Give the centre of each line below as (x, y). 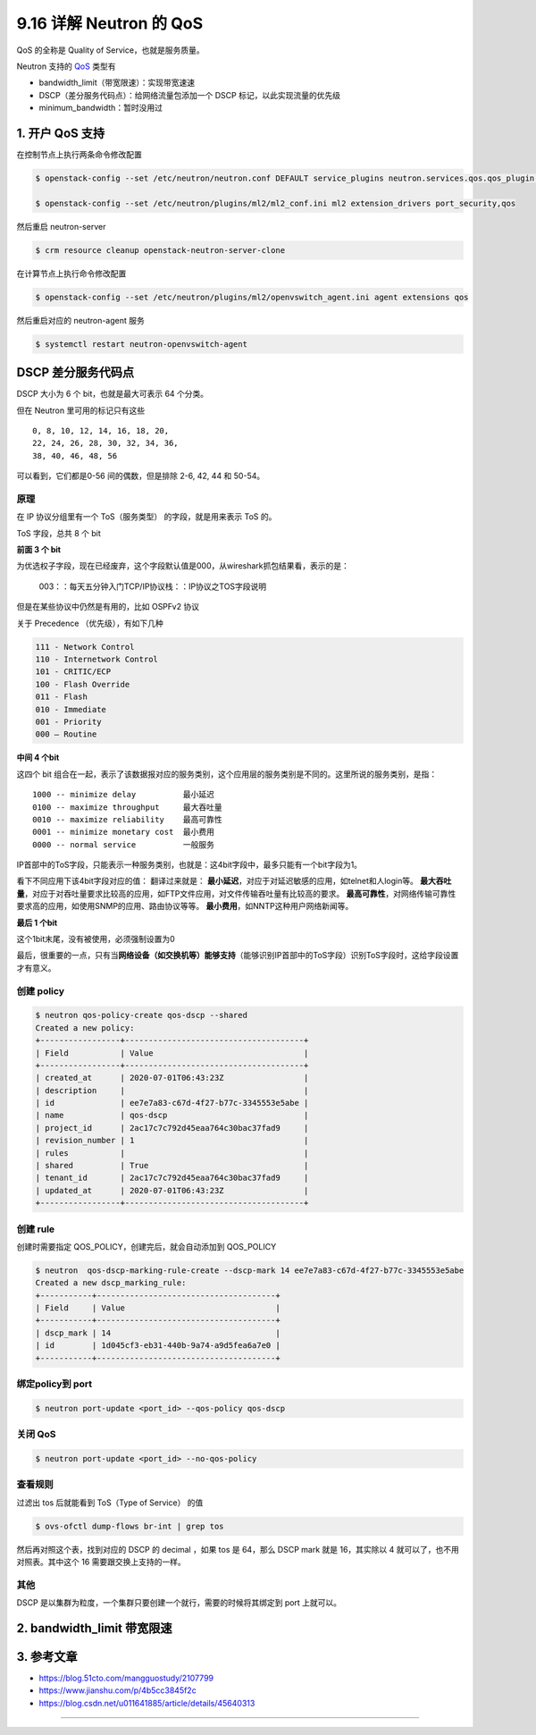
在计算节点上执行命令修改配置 (71, 274)
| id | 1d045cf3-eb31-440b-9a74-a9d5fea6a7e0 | (158, 1346)
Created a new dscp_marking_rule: (111, 1283)
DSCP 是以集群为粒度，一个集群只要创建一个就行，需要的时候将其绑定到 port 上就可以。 (179, 1603)
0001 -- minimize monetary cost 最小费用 (123, 832)
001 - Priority (68, 721)
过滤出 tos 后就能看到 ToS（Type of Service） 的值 (110, 1503)
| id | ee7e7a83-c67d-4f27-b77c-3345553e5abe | (172, 1103)
